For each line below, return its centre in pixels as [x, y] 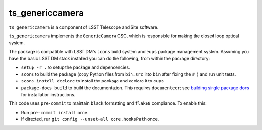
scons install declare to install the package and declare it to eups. [93, 81]
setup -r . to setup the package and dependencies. [76, 67]
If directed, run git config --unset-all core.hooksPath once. [90, 119]
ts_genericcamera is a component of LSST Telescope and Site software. [84, 27]
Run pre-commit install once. [55, 112]
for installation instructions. [48, 95]
